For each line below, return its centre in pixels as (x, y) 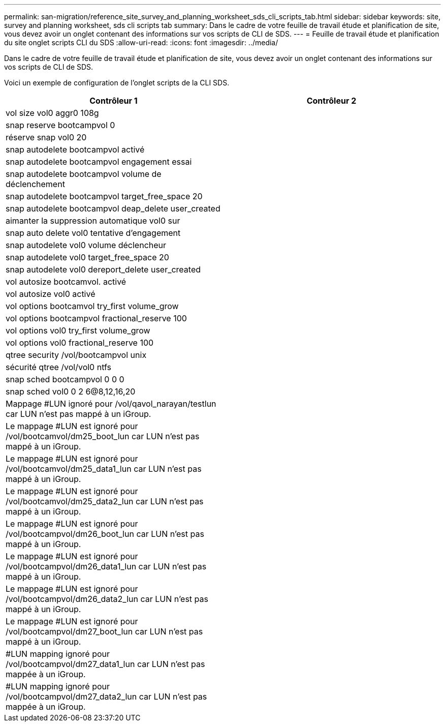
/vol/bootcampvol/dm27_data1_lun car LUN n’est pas (105, 664)
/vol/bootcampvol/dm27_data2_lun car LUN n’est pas (106, 697)
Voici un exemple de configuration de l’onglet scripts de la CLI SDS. (117, 83)
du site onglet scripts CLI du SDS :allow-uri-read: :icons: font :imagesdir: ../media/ (141, 42)
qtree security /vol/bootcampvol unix (76, 355)
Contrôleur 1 (114, 101)
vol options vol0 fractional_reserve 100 (80, 343)
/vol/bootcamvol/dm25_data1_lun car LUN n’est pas (104, 469)
